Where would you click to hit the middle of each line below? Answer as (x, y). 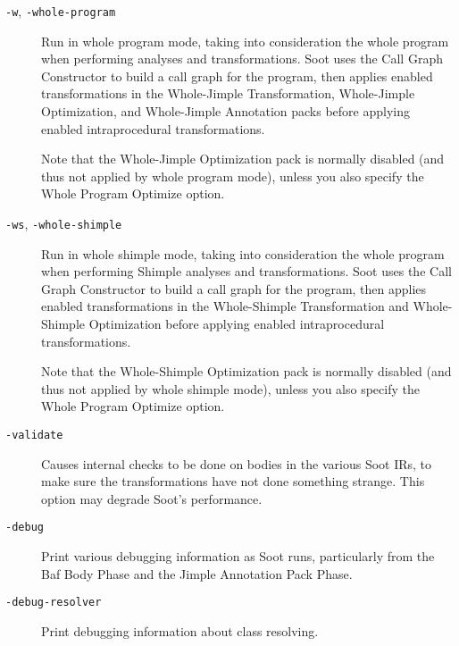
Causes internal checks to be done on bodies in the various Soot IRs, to (237, 463)
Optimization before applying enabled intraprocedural (237, 324)
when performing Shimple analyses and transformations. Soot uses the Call (246, 271)
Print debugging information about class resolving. (180, 630)
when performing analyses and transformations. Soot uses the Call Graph (242, 59)
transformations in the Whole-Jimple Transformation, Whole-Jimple (228, 93)
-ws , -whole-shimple (64, 223)
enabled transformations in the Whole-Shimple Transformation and (225, 306)
